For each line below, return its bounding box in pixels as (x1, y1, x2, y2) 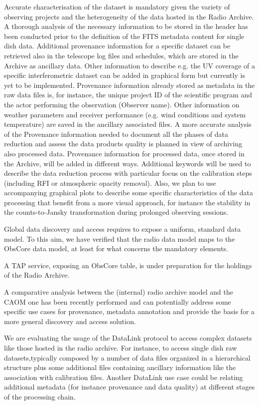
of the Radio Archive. (4, 270, 70, 280)
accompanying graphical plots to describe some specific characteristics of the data (4, 187, 253, 198)
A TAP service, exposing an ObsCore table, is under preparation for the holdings (4, 260, 252, 270)
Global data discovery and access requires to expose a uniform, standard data (4, 224, 241, 234)
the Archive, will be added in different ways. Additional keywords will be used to (4, 158, 251, 168)
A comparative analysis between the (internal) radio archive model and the (4, 287, 233, 297)
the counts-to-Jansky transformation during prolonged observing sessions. (4, 207, 229, 217)
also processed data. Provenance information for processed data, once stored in (4, 148, 245, 158)
